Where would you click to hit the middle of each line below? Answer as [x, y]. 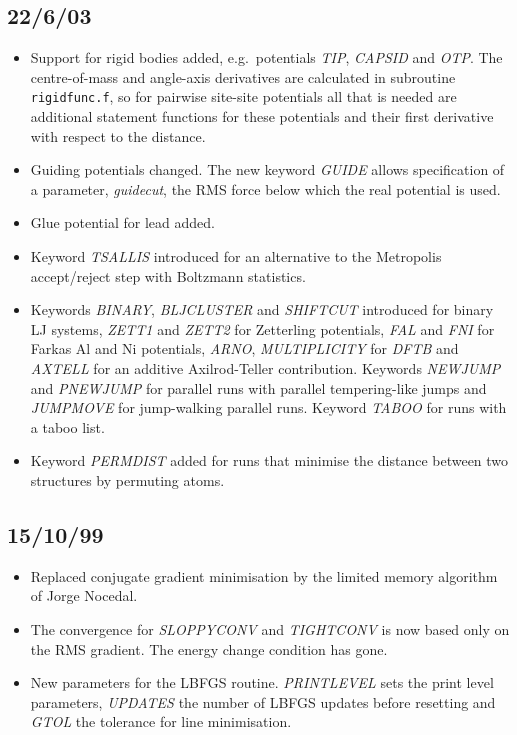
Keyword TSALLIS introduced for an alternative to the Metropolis [236, 256]
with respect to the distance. [118, 135]
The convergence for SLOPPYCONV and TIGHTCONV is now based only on [270, 628]
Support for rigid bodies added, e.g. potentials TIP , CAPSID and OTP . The [266, 57]
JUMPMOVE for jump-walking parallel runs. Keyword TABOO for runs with [268, 407]
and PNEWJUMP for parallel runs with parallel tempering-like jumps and [258, 387]
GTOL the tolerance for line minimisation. [161, 721]
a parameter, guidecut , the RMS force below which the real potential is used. [265, 188]
